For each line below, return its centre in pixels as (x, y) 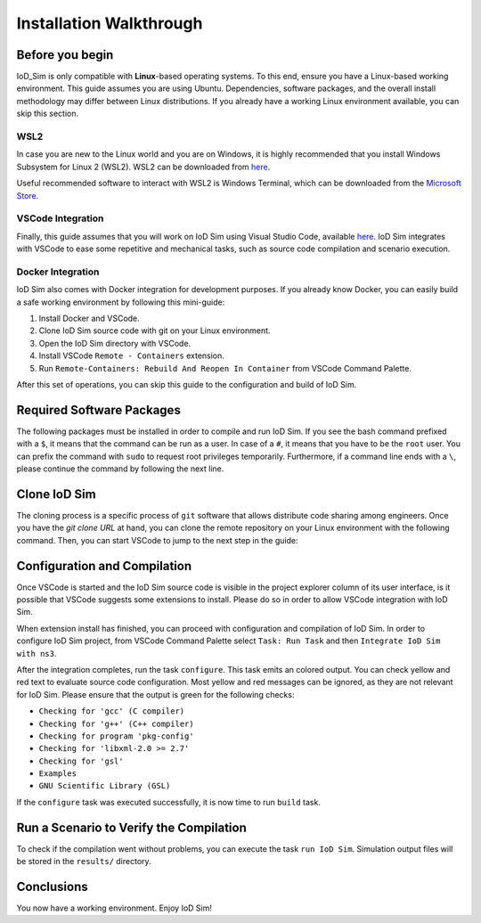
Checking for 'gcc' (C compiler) (112, 711)
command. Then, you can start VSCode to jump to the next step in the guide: (157, 540)
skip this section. (48, 114)
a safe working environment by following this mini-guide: (121, 302)
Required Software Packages (99, 410)
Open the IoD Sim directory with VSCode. (115, 343)
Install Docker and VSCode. (89, 318)
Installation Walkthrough (110, 23)
